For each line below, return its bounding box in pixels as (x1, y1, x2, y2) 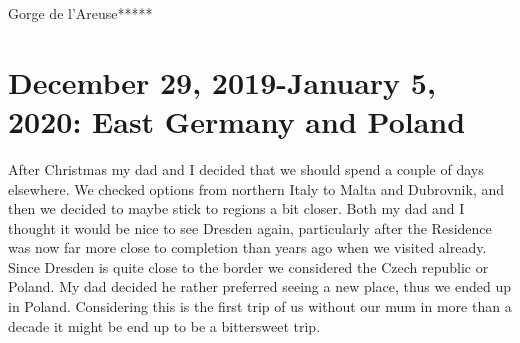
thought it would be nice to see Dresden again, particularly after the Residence (8, 217, 492, 238)
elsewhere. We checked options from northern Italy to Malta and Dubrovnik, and (8, 178, 505, 199)
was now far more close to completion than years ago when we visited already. (8, 237, 487, 258)
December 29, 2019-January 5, (8, 61, 436, 102)
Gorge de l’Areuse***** (8, 3, 153, 23)
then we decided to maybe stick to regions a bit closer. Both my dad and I (8, 198, 465, 219)
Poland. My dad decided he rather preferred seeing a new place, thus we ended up (8, 276, 511, 297)
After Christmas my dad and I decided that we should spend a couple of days (8, 158, 484, 179)
